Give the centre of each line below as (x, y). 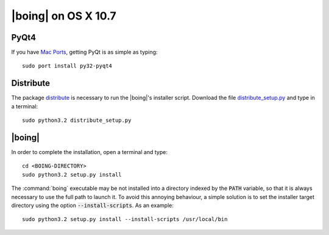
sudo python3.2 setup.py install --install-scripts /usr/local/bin (125, 219)
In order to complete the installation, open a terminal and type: (89, 152)
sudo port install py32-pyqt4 (67, 66)
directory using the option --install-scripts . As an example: (92, 205)
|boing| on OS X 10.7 (64, 16)
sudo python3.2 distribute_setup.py (77, 121)
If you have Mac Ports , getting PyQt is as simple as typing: (84, 52)
